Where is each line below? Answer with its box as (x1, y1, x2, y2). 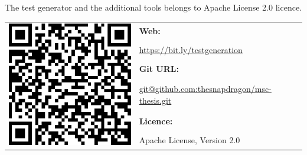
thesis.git (139, 94, 172, 107)
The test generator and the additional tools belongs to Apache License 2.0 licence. (5, 1, 302, 14)
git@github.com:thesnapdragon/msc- (139, 83, 272, 95)
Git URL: (139, 62, 179, 74)
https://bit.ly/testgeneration (139, 44, 243, 56)
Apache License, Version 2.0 (139, 133, 240, 146)
